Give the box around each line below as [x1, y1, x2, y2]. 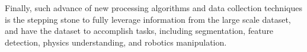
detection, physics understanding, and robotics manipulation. [5, 36, 227, 48]
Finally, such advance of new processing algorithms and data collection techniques [5, 2, 302, 13]
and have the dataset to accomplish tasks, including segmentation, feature [5, 25, 274, 37]
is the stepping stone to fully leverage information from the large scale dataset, [5, 13, 291, 25]
